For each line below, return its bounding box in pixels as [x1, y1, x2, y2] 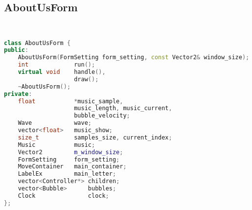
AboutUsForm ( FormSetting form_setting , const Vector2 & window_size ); [18, 54, 250, 61]
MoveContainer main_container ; [18, 163, 127, 170]
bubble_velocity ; [74, 112, 130, 119]
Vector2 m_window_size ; [18, 148, 123, 156]
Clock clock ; [18, 192, 109, 199]
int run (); [18, 61, 95, 69]
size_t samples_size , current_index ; [18, 134, 172, 141]
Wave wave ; [18, 119, 92, 127]
